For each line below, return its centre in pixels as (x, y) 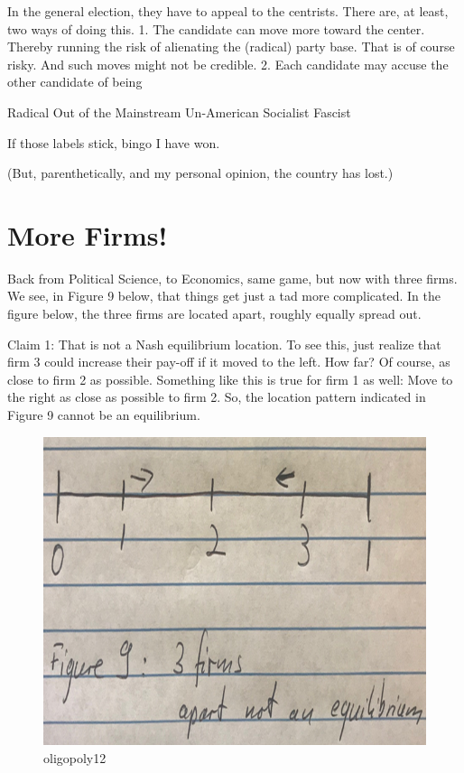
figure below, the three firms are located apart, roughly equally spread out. (214, 314)
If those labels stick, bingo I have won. (114, 142)
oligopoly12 (75, 757)
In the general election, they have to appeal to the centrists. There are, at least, (228, 11)
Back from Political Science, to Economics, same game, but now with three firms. (232, 278)
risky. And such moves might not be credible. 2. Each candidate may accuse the (228, 64)
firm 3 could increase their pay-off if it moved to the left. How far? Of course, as (229, 362)
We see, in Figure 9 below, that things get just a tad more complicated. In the (224, 296)
